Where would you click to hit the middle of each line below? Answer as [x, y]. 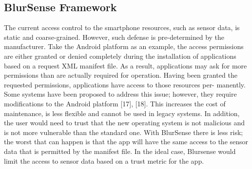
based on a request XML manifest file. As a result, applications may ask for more [126, 65]
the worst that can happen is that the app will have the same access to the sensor [126, 142]
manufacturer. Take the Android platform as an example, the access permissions [124, 46]
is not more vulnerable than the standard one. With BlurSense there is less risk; [124, 132]
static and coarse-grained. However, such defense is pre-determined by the [114, 37]
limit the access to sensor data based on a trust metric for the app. [104, 161]
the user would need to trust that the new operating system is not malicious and [125, 123]
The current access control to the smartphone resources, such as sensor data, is [122, 27]
